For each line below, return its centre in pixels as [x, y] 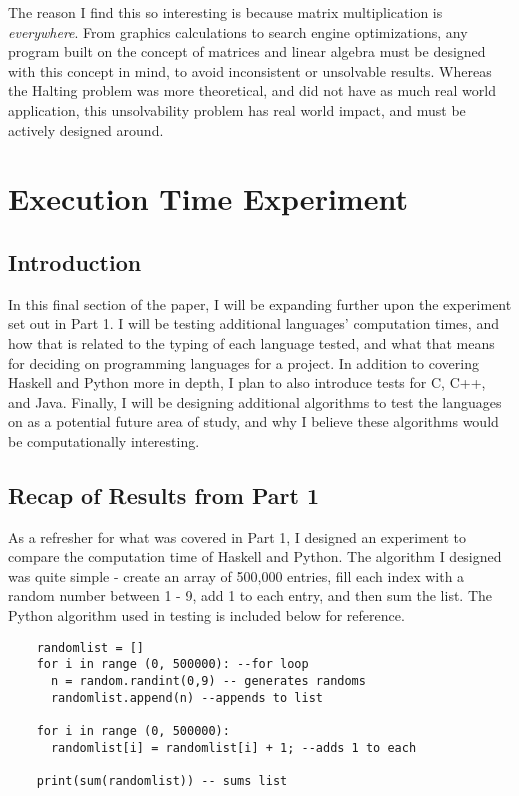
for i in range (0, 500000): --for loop [172, 664]
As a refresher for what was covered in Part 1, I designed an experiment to [237, 536]
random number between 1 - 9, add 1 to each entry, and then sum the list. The [250, 595]
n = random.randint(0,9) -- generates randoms [208, 680]
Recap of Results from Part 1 [164, 494]
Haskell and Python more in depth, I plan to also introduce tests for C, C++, [247, 382]
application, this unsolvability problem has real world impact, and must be [237, 109]
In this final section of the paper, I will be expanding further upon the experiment [260, 303]
